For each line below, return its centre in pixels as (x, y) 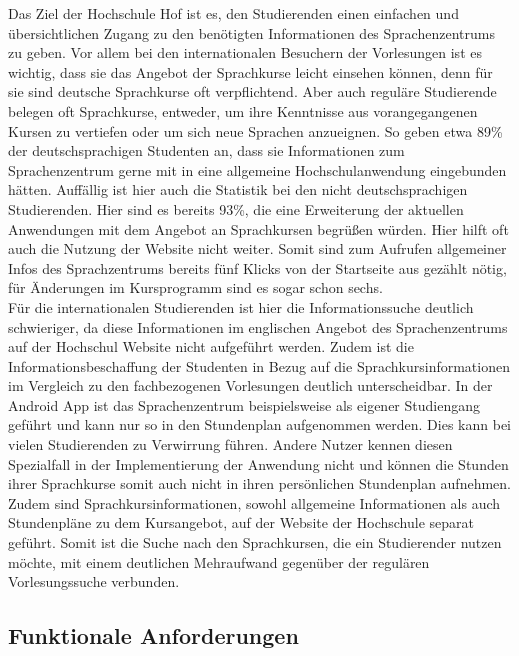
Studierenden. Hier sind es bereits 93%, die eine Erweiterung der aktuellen (236, 208)
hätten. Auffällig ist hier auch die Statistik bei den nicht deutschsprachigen (238, 189)
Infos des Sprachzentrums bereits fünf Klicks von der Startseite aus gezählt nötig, (257, 267)
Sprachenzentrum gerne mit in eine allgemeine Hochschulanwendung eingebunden (257, 169)
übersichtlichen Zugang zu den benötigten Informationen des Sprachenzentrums (251, 32)
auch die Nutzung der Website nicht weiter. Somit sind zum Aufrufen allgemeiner (257, 248)
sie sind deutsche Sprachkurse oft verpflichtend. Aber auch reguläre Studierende (252, 91)
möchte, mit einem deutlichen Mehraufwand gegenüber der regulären (219, 561)
